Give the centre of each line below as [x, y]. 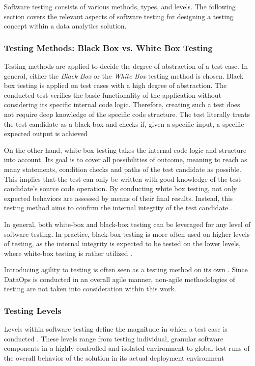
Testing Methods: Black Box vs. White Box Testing [108, 47]
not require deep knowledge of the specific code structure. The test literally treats [127, 114]
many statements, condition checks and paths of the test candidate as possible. [123, 169]
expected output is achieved [46, 133]
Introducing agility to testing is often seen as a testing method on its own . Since [126, 269]
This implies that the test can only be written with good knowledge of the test [123, 179]
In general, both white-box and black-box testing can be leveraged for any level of [127, 224]
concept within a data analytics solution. [65, 26]
